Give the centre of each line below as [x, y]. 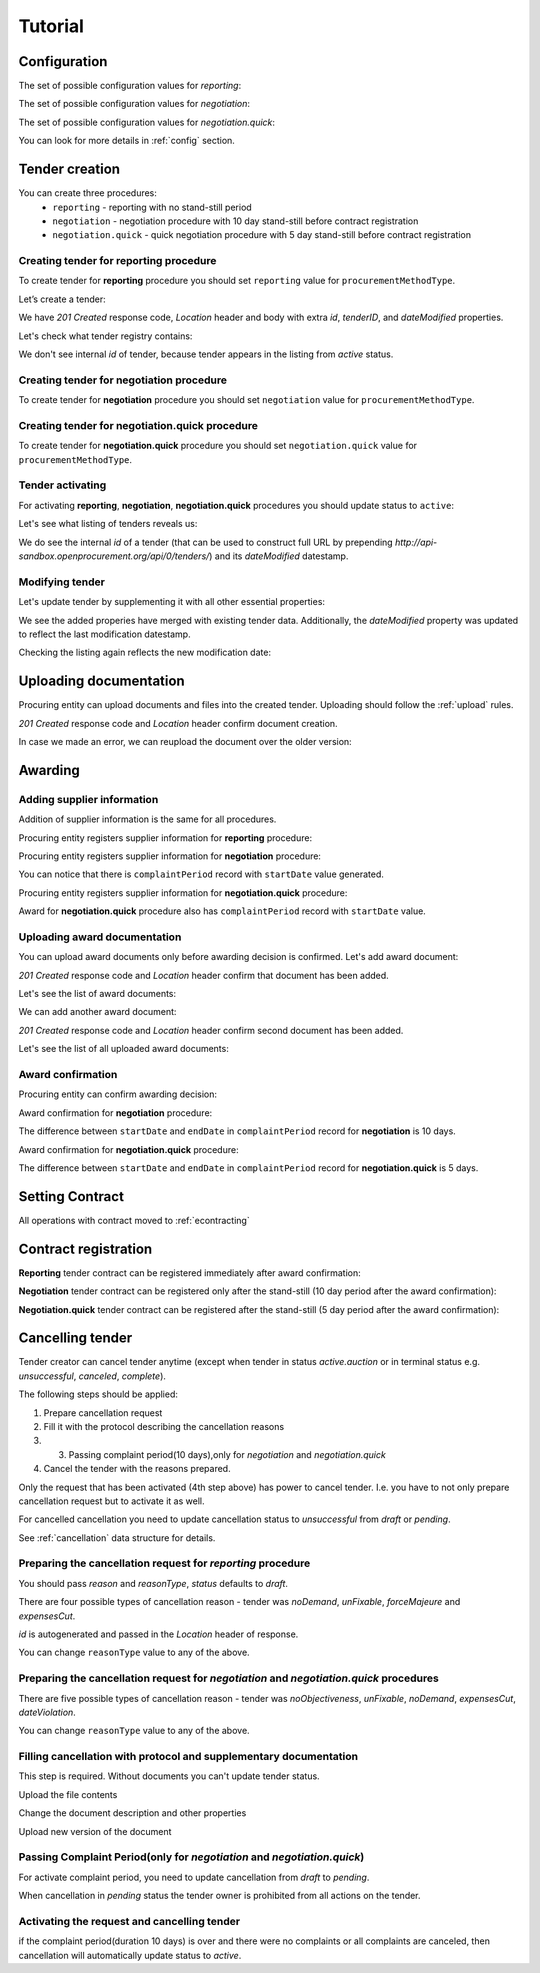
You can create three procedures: [87, 193]
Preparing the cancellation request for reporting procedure [164, 1563]
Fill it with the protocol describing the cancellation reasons [164, 1426]
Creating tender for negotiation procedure [122, 380]
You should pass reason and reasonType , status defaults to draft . [153, 1583]
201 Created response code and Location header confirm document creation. [178, 723]
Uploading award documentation [100, 937]
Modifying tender [61, 582]
